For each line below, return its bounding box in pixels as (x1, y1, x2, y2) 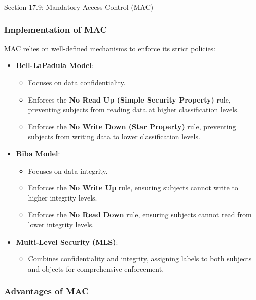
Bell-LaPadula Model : (16, 60, 94, 71)
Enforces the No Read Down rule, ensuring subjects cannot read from (28, 209, 252, 220)
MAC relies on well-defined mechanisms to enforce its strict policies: (4, 43, 216, 53)
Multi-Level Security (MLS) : (16, 236, 118, 247)
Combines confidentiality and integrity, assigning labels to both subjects (28, 253, 252, 264)
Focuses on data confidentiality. (28, 77, 126, 87)
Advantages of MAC (4, 285, 89, 297)
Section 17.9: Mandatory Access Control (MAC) (4, 2, 154, 12)
